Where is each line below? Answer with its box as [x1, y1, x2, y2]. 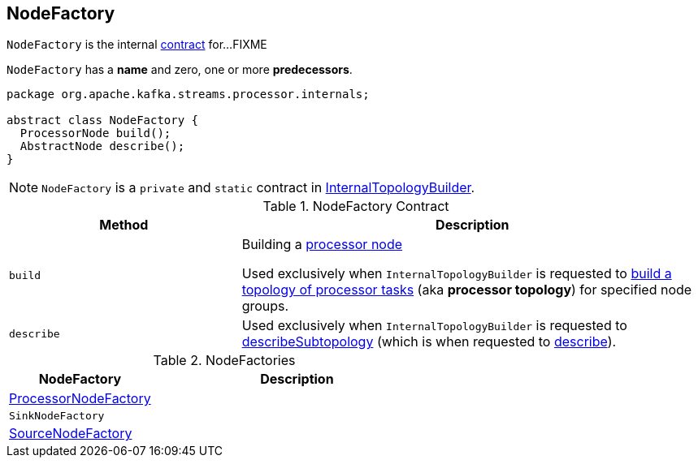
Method [99, 217, 149, 234]
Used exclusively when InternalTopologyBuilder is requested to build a [241, 265, 672, 282]
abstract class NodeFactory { [7, 114, 199, 127]
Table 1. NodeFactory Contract [262, 198, 449, 215]
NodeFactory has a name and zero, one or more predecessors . [7, 62, 353, 77]
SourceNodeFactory [9, 425, 132, 442]
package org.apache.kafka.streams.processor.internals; [7, 88, 370, 101]
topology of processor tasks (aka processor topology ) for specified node [241, 281, 692, 299]
